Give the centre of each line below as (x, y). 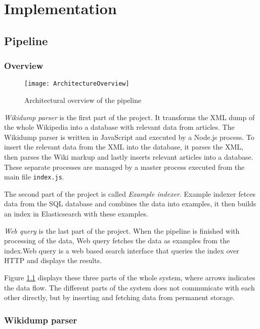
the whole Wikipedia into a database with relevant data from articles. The (119, 127)
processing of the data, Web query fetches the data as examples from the (117, 241)
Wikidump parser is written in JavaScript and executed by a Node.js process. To (129, 137)
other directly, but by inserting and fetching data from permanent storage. (119, 297)
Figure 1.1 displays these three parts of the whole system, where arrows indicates (130, 277)
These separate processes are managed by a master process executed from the (124, 167)
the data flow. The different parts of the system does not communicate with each (129, 287)
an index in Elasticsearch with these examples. (76, 214)
